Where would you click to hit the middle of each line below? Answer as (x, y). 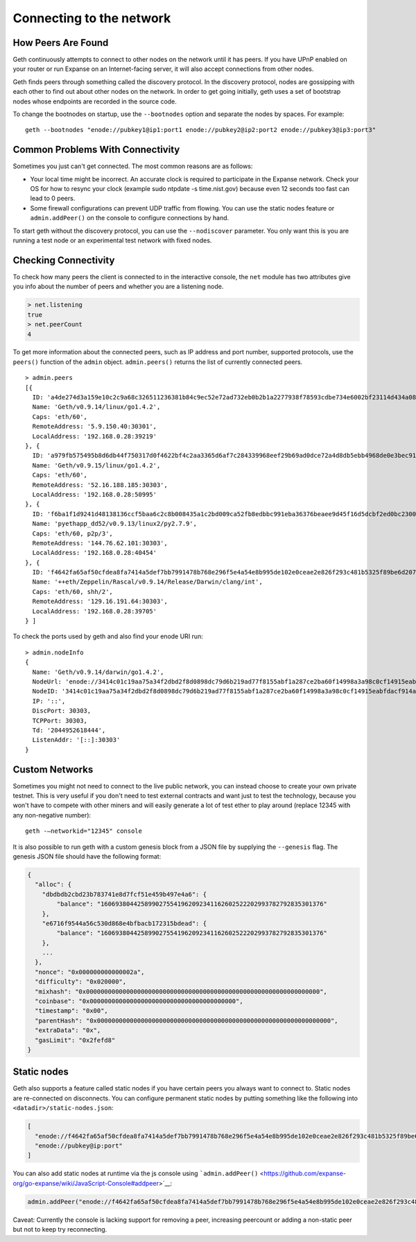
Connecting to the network (92, 18)
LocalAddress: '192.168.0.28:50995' (95, 494)
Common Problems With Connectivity (96, 150)
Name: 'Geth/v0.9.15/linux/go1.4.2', (96, 465)
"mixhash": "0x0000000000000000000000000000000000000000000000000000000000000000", (181, 991)
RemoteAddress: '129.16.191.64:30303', (100, 602)
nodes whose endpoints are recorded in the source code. (95, 101)
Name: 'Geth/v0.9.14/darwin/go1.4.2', (98, 672)
